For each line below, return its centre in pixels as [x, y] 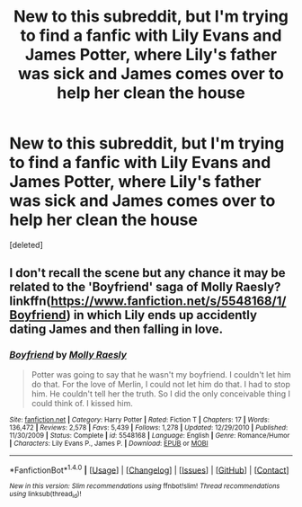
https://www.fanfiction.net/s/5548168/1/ [169, 302]
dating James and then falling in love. [116, 329]
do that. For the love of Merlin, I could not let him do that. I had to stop [160, 384]
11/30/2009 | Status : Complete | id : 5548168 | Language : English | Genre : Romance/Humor [150, 435]
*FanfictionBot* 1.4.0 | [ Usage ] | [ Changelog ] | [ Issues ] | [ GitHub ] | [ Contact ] [149, 469]
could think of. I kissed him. [82, 403]
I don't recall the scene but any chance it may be [147, 273]
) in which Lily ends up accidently [162, 315]
